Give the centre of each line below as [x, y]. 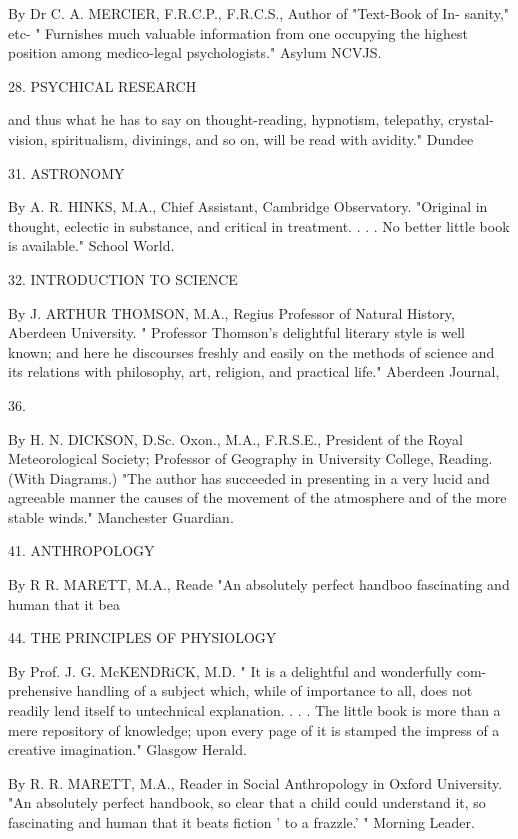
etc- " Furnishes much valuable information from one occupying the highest [238, 32]
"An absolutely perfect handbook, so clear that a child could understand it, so [247, 802]
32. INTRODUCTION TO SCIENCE [123, 278]
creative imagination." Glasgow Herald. [127, 749]
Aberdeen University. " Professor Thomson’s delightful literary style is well [236, 332]
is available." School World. [91, 245]
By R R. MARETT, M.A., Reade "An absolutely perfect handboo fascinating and [259, 584]
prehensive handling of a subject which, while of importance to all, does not [240, 690]
